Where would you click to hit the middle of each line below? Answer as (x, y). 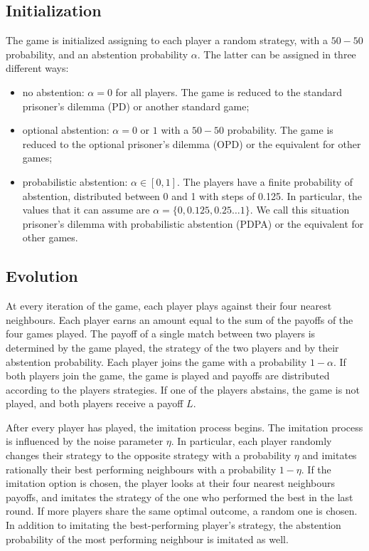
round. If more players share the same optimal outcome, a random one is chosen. (182, 511)
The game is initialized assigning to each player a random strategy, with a (167, 40)
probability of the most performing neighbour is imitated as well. (147, 539)
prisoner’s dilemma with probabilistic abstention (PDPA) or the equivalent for (193, 223)
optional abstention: (66, 130)
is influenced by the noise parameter (85, 441)
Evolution (42, 276)
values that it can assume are (86, 210)
